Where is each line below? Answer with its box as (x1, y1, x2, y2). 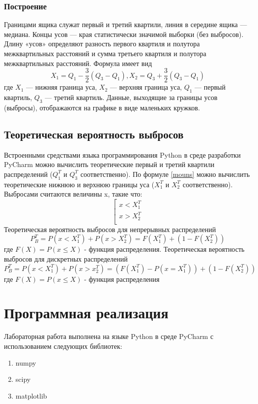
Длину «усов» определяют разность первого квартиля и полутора (4, 38, 200, 49)
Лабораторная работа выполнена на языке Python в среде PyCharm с (4, 331, 214, 341)
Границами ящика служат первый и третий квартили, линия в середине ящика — (4, 19, 247, 30)
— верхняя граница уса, (110, 82, 182, 92)
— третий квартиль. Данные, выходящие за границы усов (45, 92, 218, 102)
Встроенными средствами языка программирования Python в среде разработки (4, 149, 241, 160)
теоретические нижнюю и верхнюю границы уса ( (4, 179, 155, 189)
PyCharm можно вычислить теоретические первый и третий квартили (4, 159, 215, 169)
